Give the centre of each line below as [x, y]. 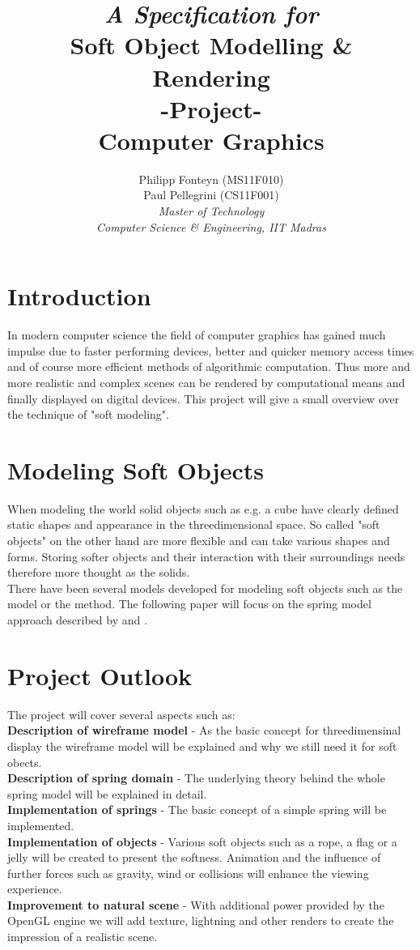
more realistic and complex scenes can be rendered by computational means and [206, 382]
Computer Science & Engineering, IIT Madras [211, 226]
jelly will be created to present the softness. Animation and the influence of [194, 857]
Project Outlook [100, 675]
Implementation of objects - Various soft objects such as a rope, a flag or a [202, 841]
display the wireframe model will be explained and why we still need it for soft [202, 746]
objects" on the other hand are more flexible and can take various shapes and [199, 541]
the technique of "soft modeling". [88, 414]
